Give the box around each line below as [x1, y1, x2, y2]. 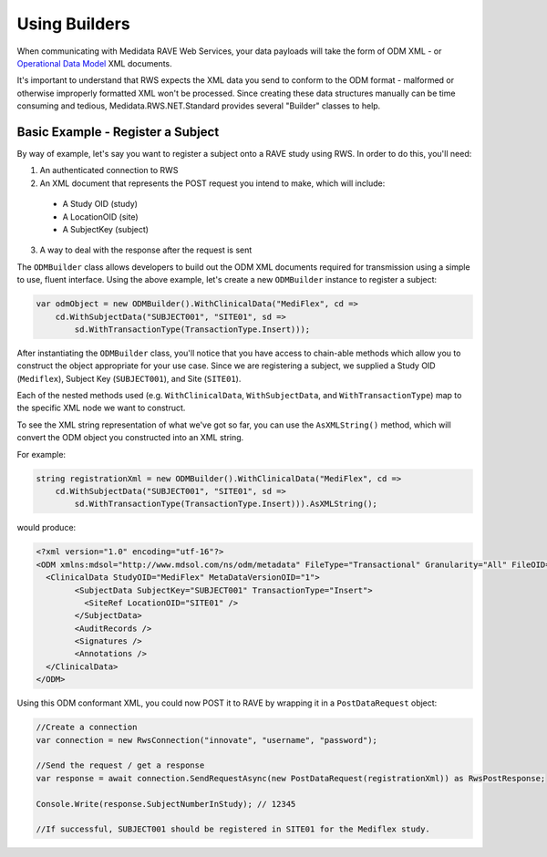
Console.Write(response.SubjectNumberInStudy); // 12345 [36, 799, 296, 809]
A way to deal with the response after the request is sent [39, 244, 253, 255]
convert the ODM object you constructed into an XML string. [16, 432, 244, 443]
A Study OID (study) [62, 199, 139, 210]
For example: [16, 449, 67, 459]
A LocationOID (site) [62, 211, 139, 222]
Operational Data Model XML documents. [16, 57, 172, 68]
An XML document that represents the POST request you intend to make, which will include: [39, 178, 386, 189]
